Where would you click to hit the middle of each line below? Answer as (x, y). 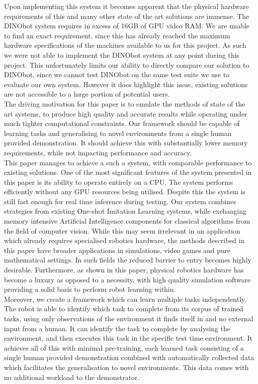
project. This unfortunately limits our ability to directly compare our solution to (127, 64)
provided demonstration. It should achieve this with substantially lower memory (126, 143)
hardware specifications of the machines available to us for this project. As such (125, 45)
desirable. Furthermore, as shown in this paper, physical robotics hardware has (124, 270)
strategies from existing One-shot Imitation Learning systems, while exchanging (125, 211)
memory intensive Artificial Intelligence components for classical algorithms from (127, 221)
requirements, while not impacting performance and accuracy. (98, 152)
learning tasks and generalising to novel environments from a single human (118, 133)
